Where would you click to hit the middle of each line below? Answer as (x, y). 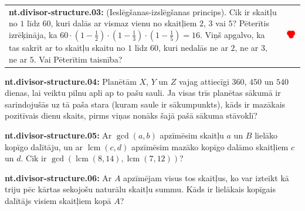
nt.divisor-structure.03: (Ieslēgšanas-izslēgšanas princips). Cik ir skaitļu (143, 11)
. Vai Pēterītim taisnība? (78, 59)
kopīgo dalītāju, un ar (44, 146)
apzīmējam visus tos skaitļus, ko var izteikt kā (206, 177)
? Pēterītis (251, 23)
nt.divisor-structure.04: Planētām (71, 81)
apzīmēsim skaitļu (192, 135)
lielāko (266, 135)
